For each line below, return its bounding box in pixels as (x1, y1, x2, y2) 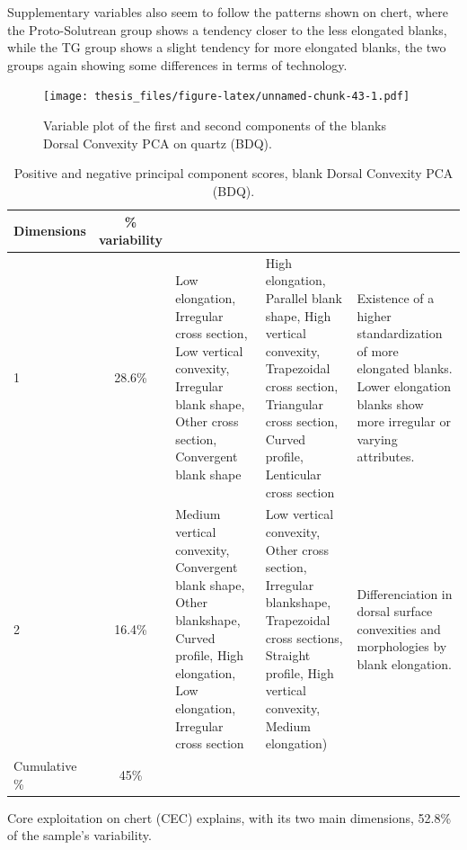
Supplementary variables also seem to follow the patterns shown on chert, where (7, 3, 448, 21)
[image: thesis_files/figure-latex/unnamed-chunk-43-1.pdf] (43, 90, 410, 103)
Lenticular (265, 464, 322, 483)
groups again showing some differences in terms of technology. (7, 55, 348, 74)
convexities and (357, 619, 441, 638)
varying (357, 429, 398, 448)
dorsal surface (357, 602, 433, 621)
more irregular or (357, 412, 451, 431)
